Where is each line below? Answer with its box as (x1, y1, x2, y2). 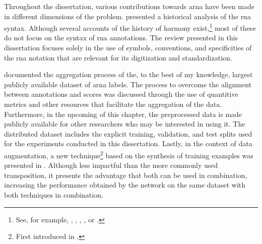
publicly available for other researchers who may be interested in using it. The (4, 118, 245, 129)
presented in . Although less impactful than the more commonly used (4, 160, 218, 170)
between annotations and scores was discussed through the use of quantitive (4, 89, 238, 99)
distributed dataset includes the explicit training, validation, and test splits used (4, 128, 252, 139)
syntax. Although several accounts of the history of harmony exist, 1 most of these (4, 21, 256, 33)
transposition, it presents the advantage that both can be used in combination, (4, 169, 247, 180)
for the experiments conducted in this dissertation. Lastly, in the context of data (4, 138, 252, 149)
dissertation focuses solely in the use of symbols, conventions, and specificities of (4, 42, 252, 53)
